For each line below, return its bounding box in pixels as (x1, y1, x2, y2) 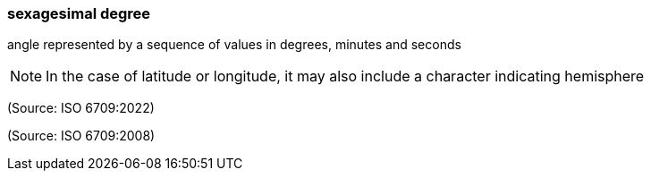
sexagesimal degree (7, 4, 151, 22)
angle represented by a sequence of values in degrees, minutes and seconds (7, 37, 461, 53)
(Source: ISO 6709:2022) (7, 100, 155, 116)
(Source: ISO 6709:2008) (7, 128, 156, 144)
